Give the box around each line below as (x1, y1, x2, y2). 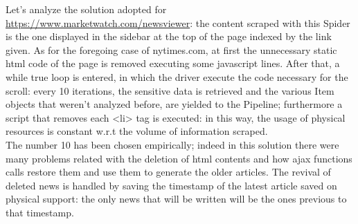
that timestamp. (6, 205, 74, 219)
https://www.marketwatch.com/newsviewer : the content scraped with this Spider (6, 15, 350, 30)
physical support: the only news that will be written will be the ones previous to (6, 192, 347, 206)
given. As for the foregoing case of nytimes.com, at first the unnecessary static (6, 42, 337, 57)
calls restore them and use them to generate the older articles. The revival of (6, 165, 331, 179)
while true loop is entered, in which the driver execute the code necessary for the (6, 69, 348, 84)
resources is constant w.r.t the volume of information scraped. (6, 124, 268, 138)
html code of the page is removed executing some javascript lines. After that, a (6, 56, 340, 71)
